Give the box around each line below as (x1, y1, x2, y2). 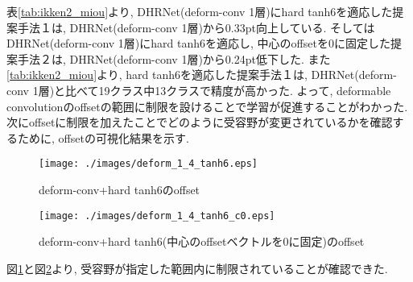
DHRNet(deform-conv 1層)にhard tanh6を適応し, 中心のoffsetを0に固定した (6, 35, 390, 52)
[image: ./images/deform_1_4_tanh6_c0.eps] (39, 209, 275, 222)
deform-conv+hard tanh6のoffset (39, 181, 200, 197)
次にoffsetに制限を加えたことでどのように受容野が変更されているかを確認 (6, 114, 393, 131)
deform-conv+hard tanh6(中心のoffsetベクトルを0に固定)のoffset (39, 233, 365, 250)
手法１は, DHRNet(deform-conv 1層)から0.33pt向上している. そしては (17, 19, 375, 35)
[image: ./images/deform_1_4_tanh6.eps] (39, 158, 258, 170)
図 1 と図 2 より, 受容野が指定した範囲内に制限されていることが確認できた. (6, 259, 388, 276)
